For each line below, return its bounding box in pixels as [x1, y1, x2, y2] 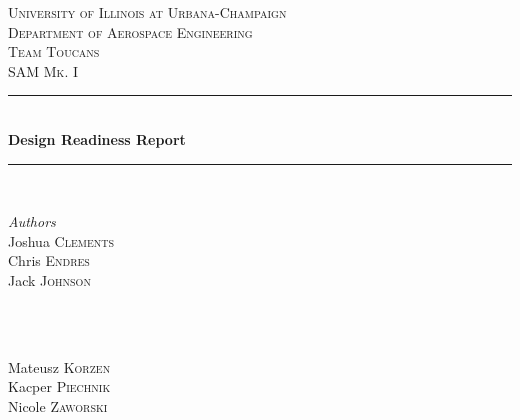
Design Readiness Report [8, 128, 186, 149]
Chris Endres [8, 250, 90, 271]
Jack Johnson [8, 269, 91, 290]
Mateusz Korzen [8, 356, 111, 377]
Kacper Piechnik [8, 376, 111, 397]
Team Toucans [8, 41, 100, 62]
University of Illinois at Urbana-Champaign [8, 2, 287, 22]
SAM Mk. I [8, 60, 79, 81]
